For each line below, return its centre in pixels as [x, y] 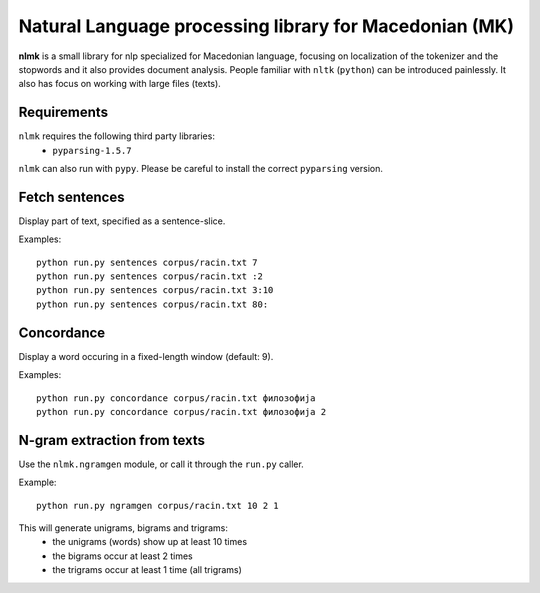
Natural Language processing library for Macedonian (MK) [266, 26]
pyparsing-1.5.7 [92, 150]
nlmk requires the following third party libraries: [116, 136]
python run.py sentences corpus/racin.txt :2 [150, 276]
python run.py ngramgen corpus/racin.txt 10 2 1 [157, 505]
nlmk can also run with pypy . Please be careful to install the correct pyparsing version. [201, 169]
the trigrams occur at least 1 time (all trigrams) [147, 570]
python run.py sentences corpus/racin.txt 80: [152, 304]
